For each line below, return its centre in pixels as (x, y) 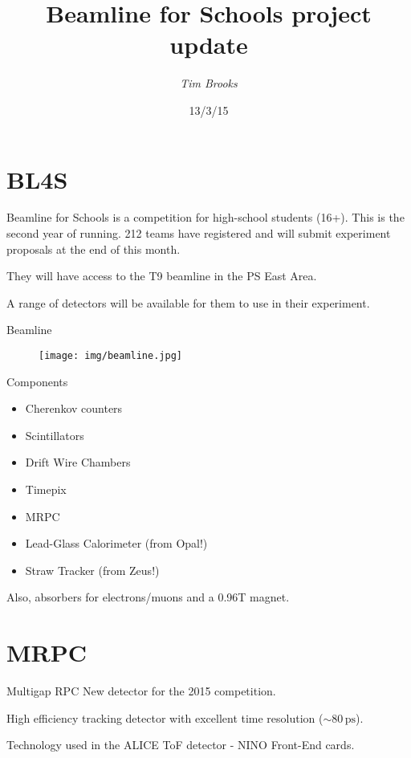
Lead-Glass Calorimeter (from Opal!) (116, 543)
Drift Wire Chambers (78, 462)
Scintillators (55, 435)
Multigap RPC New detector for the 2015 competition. (141, 691)
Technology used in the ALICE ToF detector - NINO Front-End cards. (181, 745)
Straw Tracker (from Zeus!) (92, 570)
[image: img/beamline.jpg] (110, 356)
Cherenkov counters (74, 408)
